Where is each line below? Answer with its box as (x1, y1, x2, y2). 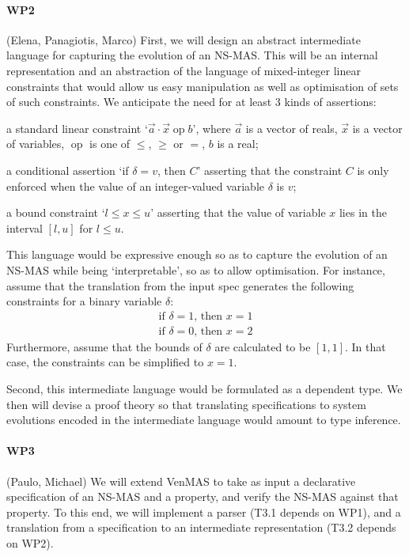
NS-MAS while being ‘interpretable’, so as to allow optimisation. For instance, (6, 261, 385, 278)
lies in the (339, 204, 387, 221)
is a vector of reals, (245, 119, 338, 136)
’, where (192, 119, 231, 136)
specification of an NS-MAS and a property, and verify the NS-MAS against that (6, 488, 399, 505)
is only (357, 161, 389, 178)
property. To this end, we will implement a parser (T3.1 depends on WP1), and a (6, 503, 401, 520)
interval (6, 219, 43, 236)
